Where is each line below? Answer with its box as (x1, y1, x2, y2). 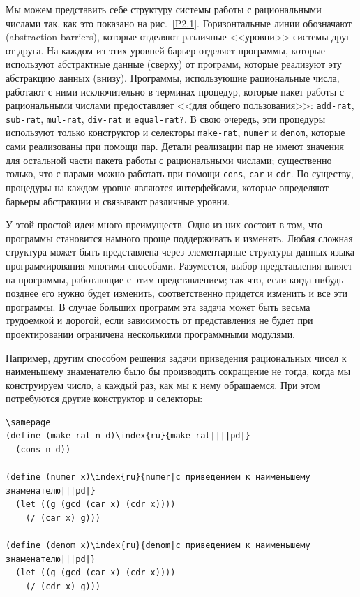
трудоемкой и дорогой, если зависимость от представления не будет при (6, 313, 313, 327)
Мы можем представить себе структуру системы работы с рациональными (6, 2, 322, 16)
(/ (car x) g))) (25, 513, 101, 524)
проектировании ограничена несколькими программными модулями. (6, 326, 296, 341)
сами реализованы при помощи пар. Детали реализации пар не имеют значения (6, 139, 344, 154)
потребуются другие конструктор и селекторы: (6, 391, 203, 406)
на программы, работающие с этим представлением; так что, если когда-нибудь (6, 272, 344, 286)
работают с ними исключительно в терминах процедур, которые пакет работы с (6, 84, 345, 98)
